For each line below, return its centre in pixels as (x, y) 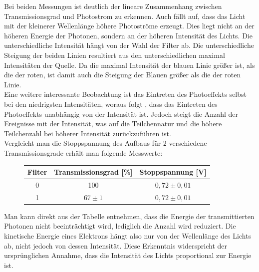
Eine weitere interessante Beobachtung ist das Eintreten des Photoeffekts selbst (126, 94)
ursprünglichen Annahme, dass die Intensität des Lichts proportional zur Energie (128, 255)
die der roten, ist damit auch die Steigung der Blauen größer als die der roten (123, 75)
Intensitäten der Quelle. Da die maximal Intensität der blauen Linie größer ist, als (129, 65)
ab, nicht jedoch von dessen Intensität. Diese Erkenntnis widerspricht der (116, 245)
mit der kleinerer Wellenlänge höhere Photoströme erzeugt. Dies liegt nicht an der (129, 26)
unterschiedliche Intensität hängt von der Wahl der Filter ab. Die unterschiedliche (129, 45)
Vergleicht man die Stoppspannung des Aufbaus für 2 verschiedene (106, 143)
